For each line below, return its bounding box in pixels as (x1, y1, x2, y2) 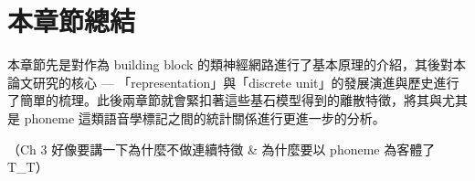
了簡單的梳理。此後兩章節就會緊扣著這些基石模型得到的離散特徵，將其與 (7, 90, 442, 110)
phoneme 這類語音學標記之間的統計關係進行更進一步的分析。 (24, 108, 385, 127)
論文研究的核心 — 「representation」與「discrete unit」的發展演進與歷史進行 (7, 72, 459, 91)
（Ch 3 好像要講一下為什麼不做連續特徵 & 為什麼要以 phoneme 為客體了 (7, 139, 436, 158)
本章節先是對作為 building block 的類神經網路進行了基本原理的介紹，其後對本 (7, 55, 467, 74)
